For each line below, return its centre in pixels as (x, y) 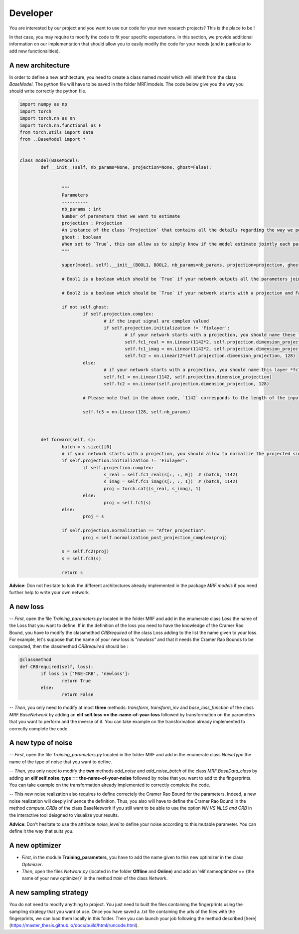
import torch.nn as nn (47, 118)
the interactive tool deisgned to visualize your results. (64, 815)
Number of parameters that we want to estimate (121, 216)
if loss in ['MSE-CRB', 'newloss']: (85, 674)
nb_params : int (81, 209)
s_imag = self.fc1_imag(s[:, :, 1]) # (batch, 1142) (171, 481)
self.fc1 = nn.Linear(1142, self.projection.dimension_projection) (188, 377)
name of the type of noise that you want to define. (61, 762)
